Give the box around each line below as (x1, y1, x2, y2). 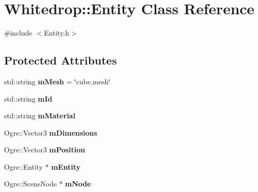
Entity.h (44, 27, 69, 38)
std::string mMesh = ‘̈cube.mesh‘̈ (4, 76, 111, 86)
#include (4, 27, 33, 38)
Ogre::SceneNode (4, 178, 57, 189)
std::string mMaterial (4, 110, 75, 121)
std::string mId (4, 93, 52, 104)
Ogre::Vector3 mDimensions (4, 127, 97, 138)
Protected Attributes (4, 52, 117, 68)
